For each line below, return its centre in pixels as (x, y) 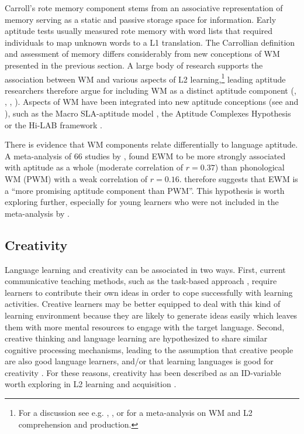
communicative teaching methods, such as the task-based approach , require (141, 281)
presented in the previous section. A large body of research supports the (134, 65)
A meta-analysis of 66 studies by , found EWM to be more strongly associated (145, 156)
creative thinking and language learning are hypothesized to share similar (136, 338)
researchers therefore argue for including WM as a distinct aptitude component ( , (151, 90)
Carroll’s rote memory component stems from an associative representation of (144, 8)
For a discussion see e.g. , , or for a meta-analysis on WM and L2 (135, 413)
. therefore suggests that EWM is (239, 178)
